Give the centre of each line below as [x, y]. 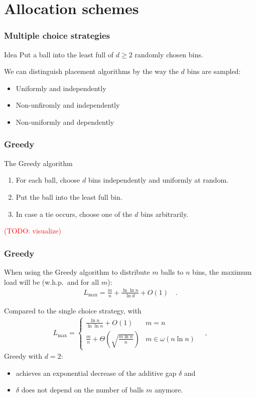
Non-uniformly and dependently [65, 122]
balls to [172, 271]
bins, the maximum [222, 271]
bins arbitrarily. [165, 214]
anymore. [169, 390]
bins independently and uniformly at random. [158, 180]
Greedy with [23, 356]
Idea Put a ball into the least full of [59, 54]
